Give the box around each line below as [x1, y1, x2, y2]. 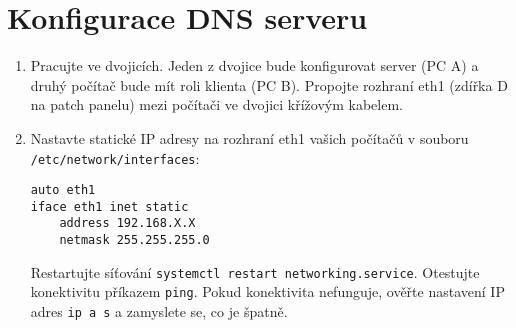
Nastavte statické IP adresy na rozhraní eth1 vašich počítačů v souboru [30, 127, 469, 148]
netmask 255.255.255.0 [59, 233, 210, 248]
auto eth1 [30, 183, 96, 198]
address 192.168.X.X [59, 216, 196, 231]
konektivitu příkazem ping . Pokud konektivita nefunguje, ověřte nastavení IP [30, 281, 505, 302]
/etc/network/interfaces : [30, 147, 200, 168]
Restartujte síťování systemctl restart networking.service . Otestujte [30, 261, 480, 282]
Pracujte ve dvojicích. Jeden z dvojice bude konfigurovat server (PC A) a [30, 55, 479, 76]
